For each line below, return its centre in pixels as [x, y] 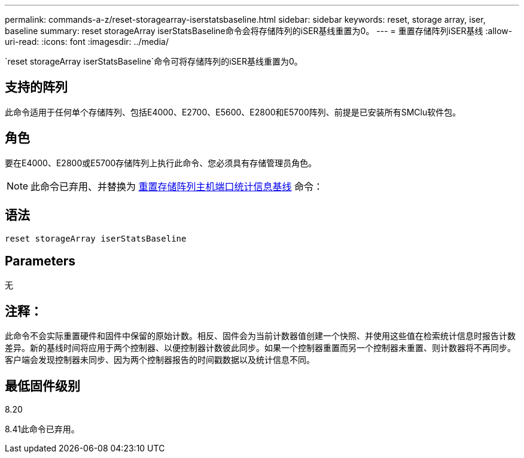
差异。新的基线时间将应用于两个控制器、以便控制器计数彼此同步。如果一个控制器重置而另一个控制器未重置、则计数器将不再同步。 [260, 348]
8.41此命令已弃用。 [42, 429]
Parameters [40, 261]
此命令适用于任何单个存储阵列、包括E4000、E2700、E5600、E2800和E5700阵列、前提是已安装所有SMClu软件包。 [233, 112]
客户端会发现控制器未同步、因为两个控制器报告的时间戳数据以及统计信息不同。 [160, 360]
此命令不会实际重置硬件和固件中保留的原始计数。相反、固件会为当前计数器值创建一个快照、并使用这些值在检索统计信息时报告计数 [260, 336]
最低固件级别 [42, 386]
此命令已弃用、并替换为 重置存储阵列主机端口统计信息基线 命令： [177, 186]
